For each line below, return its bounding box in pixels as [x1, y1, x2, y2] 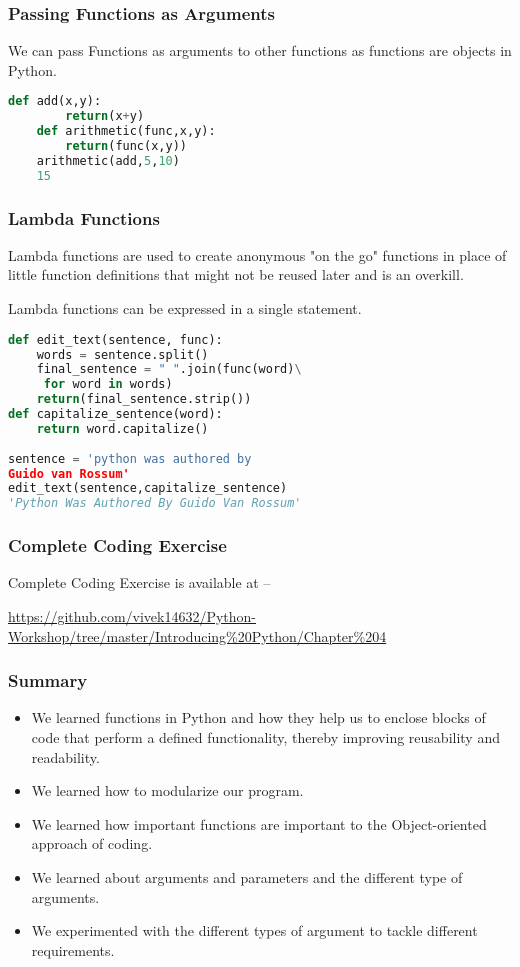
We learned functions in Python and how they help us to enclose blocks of [31, 707, 486, 728]
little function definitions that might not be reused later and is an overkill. [8, 264, 464, 285]
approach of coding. [31, 833, 153, 854]
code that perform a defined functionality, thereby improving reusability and [31, 726, 500, 747]
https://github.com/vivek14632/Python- [8, 605, 257, 626]
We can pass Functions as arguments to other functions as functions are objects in [8, 40, 512, 61]
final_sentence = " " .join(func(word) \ [36, 362, 302, 377]
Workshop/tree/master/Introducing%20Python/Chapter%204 [8, 625, 387, 646]
